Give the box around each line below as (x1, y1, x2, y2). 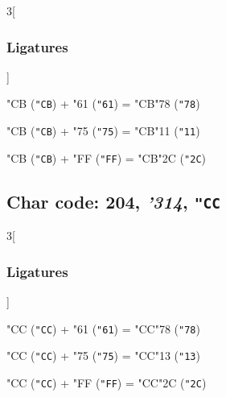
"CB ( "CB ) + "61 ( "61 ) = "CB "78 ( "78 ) (6, 95, 200, 112)
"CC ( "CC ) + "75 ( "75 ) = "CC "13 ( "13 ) (6, 347, 200, 364)
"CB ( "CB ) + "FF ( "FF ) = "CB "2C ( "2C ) (6, 149, 206, 166)
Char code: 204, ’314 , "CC (6, 188, 220, 213)
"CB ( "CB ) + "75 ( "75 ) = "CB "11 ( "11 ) (6, 122, 200, 139)
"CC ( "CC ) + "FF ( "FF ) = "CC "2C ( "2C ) (6, 374, 207, 391)
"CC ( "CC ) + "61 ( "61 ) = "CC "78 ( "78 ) (6, 320, 200, 337)
